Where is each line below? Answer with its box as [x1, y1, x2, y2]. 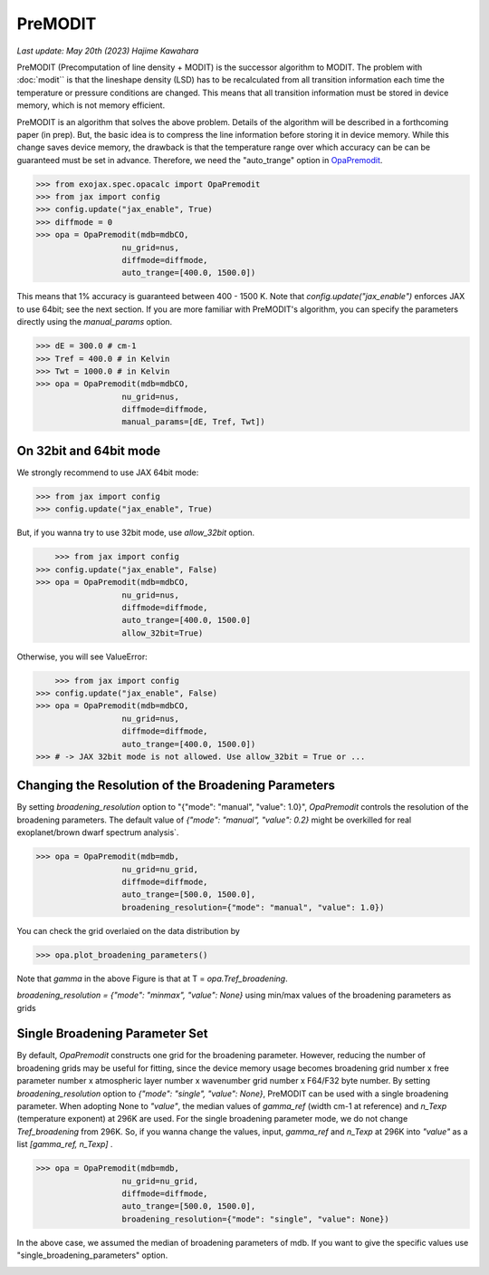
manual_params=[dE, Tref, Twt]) [121, 417, 266, 427]
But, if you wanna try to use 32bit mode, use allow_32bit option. [16, 527, 255, 539]
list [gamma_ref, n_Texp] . [16, 1139, 113, 1150]
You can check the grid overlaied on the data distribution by [16, 925, 240, 936]
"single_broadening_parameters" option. [16, 1250, 168, 1260]
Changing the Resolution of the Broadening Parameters [16, 778, 335, 793]
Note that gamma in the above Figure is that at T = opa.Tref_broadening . [16, 973, 289, 984]
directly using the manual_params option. [16, 316, 173, 327]
